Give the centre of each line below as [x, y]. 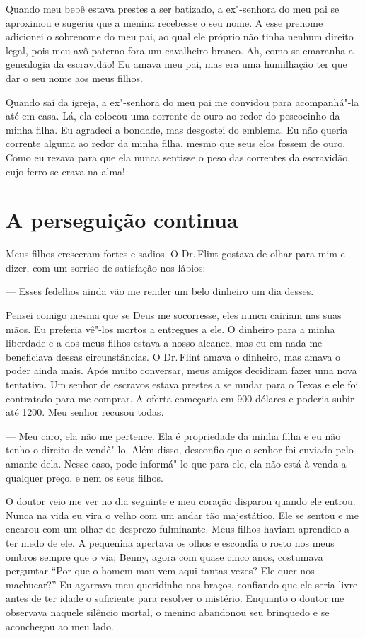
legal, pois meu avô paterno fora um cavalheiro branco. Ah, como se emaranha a [180, 50]
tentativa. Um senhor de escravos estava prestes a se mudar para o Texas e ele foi [182, 384]
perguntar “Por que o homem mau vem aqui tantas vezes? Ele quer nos [160, 570]
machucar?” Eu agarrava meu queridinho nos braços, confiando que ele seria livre [182, 584]
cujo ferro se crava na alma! [65, 171]
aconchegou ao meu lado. [60, 626]
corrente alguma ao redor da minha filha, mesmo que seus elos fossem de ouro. [176, 143]
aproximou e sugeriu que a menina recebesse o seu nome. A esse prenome [164, 22]
